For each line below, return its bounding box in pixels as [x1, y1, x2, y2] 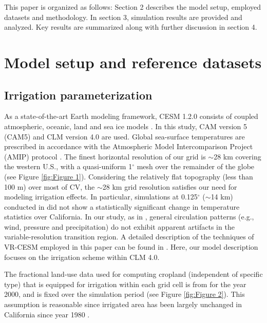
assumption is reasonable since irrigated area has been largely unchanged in [4, 299, 242, 310]
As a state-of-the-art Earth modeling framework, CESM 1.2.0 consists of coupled [4, 111, 258, 122]
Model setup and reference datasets [4, 51, 262, 72]
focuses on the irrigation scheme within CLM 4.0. [4, 251, 160, 262]
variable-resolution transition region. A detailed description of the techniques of [4, 231, 254, 242]
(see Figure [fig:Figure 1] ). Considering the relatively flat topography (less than [4, 171, 253, 181]
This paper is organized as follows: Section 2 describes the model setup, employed [4, 2, 261, 12]
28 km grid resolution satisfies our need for [102, 181, 237, 192]
